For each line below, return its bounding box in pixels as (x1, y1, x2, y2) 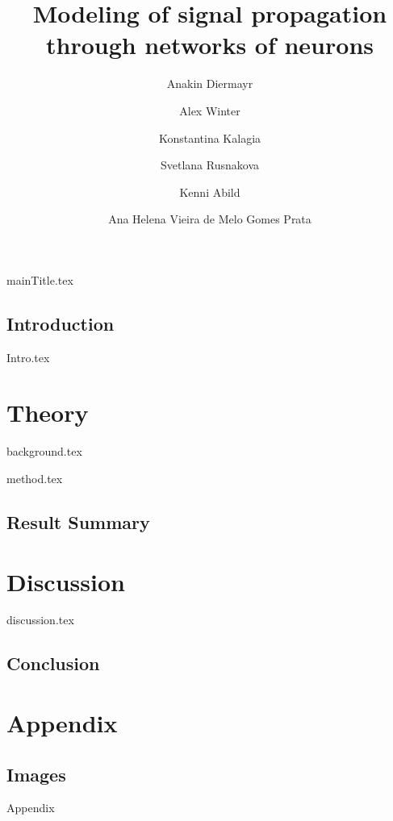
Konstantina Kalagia (158, 129, 261, 146)
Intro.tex (6, 348, 50, 365)
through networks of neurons (45, 28, 374, 61)
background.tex (6, 443, 82, 460)
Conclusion (6, 651, 100, 676)
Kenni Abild (179, 183, 240, 200)
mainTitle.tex (6, 271, 73, 288)
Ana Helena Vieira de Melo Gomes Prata (108, 210, 311, 227)
